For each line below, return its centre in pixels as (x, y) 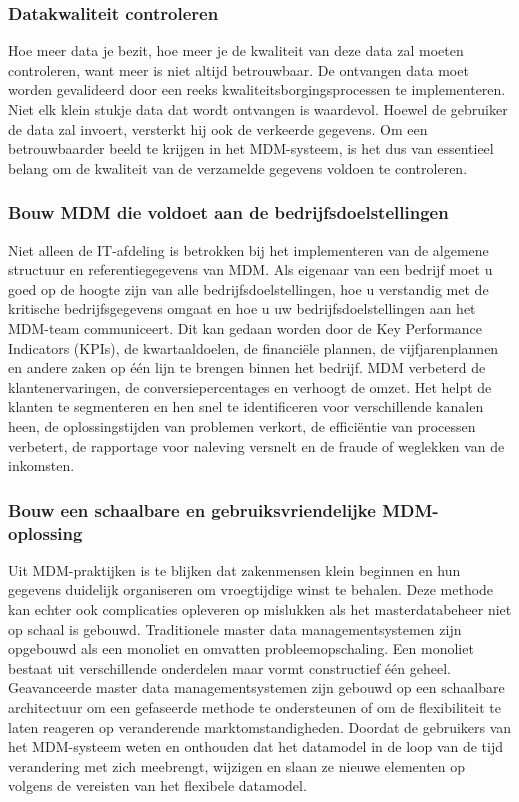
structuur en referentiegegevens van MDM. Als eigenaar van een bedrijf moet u (250, 269)
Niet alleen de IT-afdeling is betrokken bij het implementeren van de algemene (248, 249)
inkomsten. (41, 465)
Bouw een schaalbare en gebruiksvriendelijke (192, 509)
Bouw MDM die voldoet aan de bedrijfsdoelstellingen (228, 212)
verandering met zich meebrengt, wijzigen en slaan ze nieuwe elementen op (237, 765)
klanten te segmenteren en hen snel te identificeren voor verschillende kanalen (246, 406)
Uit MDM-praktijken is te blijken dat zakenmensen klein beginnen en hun (234, 569)
